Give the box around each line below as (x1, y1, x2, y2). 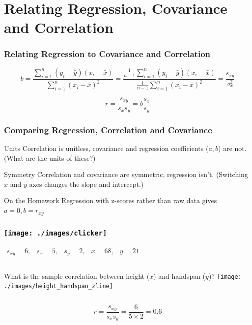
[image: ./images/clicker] (4, 229, 107, 237)
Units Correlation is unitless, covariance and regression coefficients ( (4, 143, 209, 153)
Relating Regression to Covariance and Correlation (4, 48, 210, 60)
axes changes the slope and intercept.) (29, 178, 144, 189)
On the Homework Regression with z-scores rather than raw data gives (4, 195, 217, 206)
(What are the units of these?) (4, 152, 96, 163)
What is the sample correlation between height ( (4, 270, 150, 281)
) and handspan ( (153, 270, 206, 281)
